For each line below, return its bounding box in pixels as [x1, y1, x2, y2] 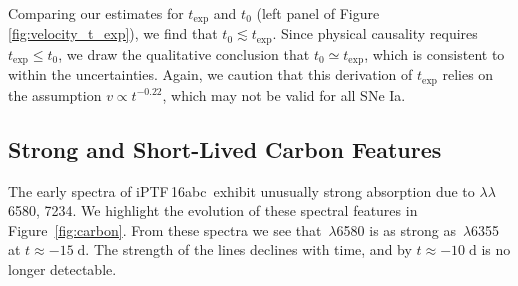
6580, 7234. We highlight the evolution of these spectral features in [8, 200, 418, 221]
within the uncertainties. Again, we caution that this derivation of [8, 64, 413, 85]
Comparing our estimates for [8, 3, 184, 23]
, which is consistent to [364, 43, 505, 64]
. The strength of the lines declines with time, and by [85, 239, 412, 260]
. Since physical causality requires [272, 23, 478, 44]
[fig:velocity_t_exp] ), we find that [8, 23, 218, 44]
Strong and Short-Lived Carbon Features [8, 133, 442, 164]
